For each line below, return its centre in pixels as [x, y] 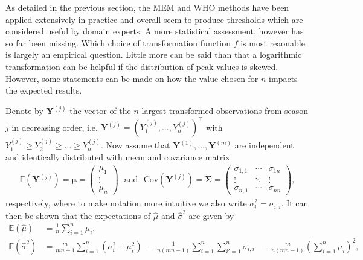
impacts [283, 78]
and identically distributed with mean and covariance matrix [118, 157]
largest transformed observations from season [225, 111]
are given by [211, 215]
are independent [264, 145]
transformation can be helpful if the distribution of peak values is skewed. [142, 66]
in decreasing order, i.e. [55, 127]
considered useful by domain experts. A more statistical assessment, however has [155, 31]
